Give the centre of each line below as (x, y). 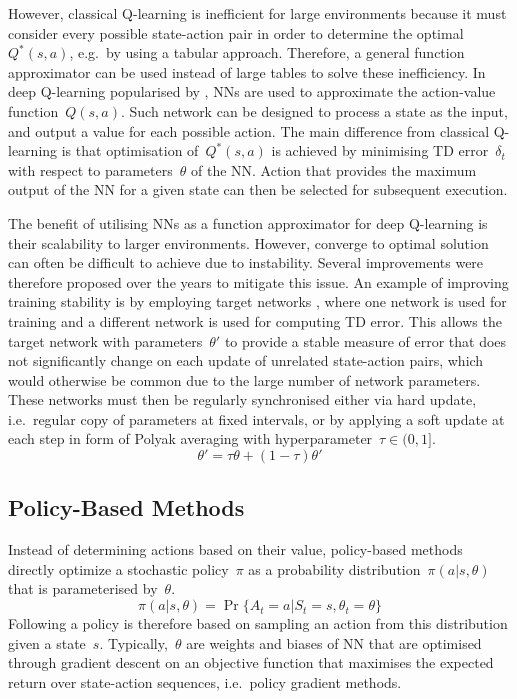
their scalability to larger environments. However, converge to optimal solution (248, 242)
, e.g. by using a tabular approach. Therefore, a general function (267, 52)
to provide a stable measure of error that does (365, 340)
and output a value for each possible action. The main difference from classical (249, 130)
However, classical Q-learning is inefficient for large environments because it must (257, 13)
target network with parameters (105, 340)
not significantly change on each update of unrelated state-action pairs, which (246, 360)
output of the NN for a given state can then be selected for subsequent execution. (258, 189)
